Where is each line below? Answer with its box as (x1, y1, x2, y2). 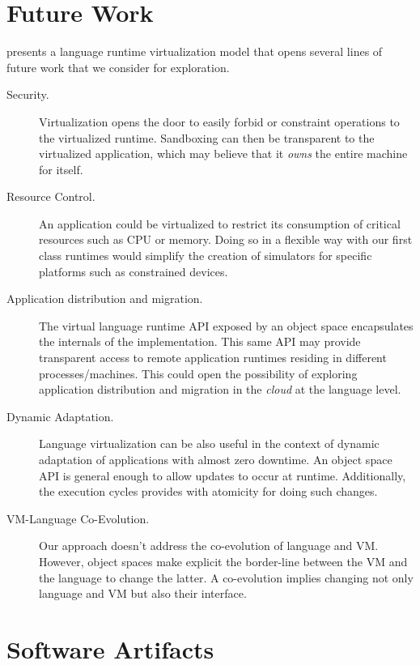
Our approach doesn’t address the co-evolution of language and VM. (39, 537, 379, 554)
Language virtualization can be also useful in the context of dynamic (39, 435, 380, 452)
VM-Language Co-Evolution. (6, 509, 150, 526)
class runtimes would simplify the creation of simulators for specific (39, 247, 372, 264)
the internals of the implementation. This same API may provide (39, 333, 361, 350)
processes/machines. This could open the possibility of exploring (39, 364, 358, 382)
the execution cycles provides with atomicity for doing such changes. (39, 483, 378, 500)
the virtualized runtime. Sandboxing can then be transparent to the (39, 129, 375, 146)
